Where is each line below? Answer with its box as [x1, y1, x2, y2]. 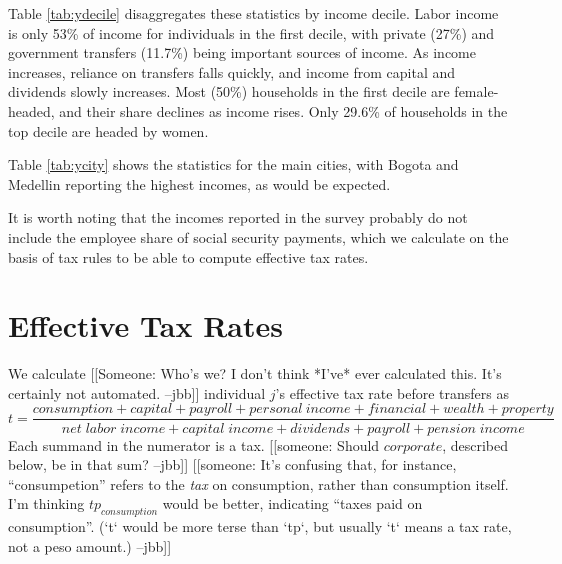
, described [442, 434, 508, 455]
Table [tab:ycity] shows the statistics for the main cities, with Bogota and [8, 154, 459, 175]
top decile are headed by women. [8, 120, 209, 141]
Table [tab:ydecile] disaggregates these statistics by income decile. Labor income [8, 3, 499, 23]
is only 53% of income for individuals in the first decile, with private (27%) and [8, 22, 495, 43]
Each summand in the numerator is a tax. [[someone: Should [8, 434, 380, 455]
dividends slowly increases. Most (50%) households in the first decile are [8, 81, 450, 102]
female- [454, 81, 499, 102]
